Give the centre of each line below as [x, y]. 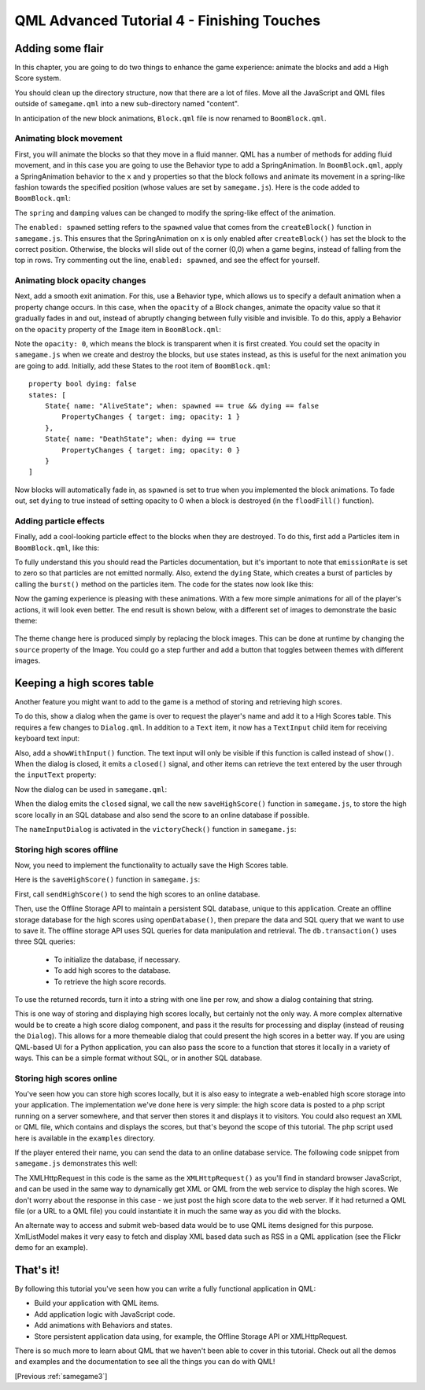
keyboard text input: [47, 738]
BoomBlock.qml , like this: [57, 548]
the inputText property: [55, 774]
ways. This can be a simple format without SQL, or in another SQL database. [139, 1058]
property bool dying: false [83, 384]
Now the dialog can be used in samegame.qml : [91, 789]
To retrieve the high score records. [110, 982]
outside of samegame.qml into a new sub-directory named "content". [127, 104]
